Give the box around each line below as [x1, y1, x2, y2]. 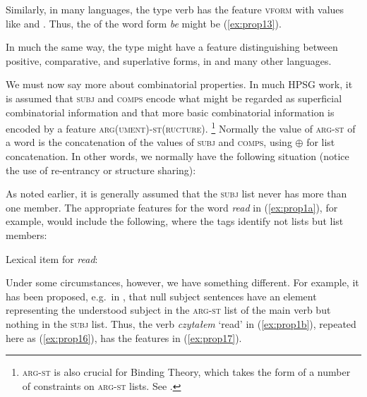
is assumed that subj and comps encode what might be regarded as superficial [6, 90, 342, 105]
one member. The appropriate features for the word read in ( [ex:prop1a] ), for [6, 200, 338, 214]
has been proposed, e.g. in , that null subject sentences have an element [6, 288, 317, 303]
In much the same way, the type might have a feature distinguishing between [6, 39, 338, 54]
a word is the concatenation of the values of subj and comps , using [6, 135, 292, 149]
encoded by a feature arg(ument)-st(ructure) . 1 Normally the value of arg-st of [6, 119, 356, 135]
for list [306, 135, 335, 149]
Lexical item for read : [6, 251, 98, 266]
